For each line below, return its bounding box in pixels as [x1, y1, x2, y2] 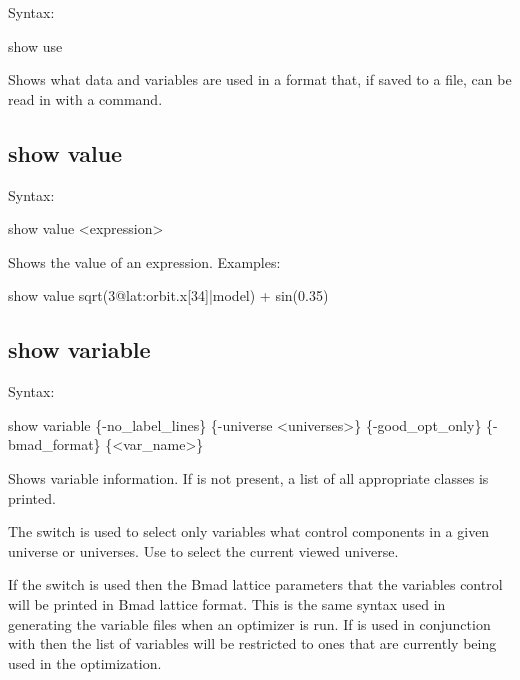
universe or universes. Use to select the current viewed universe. [8, 540, 399, 561]
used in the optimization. [8, 652, 162, 673]
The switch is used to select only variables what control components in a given [8, 521, 490, 542]
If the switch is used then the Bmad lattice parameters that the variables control [8, 574, 503, 595]
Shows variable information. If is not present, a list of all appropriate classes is [8, 467, 489, 488]
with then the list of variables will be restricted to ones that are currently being [8, 633, 497, 654]
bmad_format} [8, 434, 101, 455]
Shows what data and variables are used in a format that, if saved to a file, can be [8, 69, 512, 90]
